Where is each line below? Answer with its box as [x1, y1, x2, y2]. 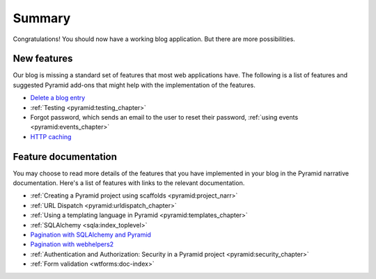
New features [13, 53, 73, 65]
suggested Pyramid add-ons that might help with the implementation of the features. [13, 81, 256, 89]
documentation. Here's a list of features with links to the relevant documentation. [13, 179, 245, 187]
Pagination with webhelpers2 [30, 240, 114, 248]
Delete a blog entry [30, 94, 86, 102]
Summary [13, 10, 71, 26]
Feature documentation [13, 150, 118, 163]
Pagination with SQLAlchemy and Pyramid [30, 230, 151, 239]
